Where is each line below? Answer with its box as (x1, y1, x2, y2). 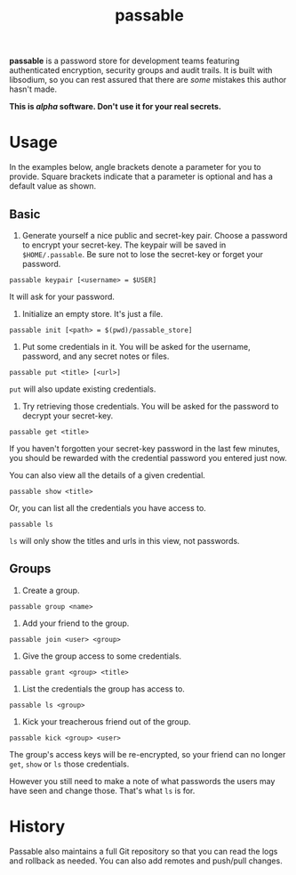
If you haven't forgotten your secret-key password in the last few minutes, (9, 442, 280, 454)
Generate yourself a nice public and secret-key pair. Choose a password (21, 230, 288, 240)
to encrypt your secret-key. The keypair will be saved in (21, 239, 227, 250)
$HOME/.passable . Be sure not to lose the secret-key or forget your (21, 248, 264, 259)
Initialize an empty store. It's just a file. (21, 308, 164, 319)
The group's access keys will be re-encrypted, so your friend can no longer (9, 749, 286, 759)
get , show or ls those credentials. (9, 758, 130, 769)
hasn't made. (9, 84, 58, 94)
